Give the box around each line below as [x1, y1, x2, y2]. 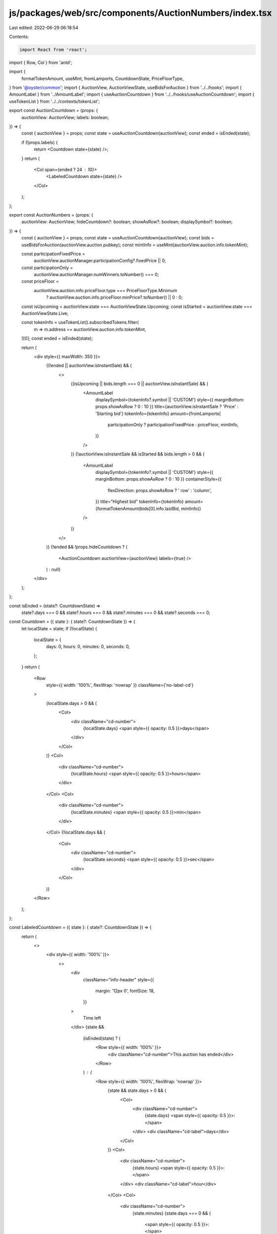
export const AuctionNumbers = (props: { [9, 212, 94, 218]
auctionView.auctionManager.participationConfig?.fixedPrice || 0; [34, 258, 166, 264]
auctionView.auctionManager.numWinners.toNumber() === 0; [34, 271, 159, 277]
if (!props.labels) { [21, 139, 58, 145]
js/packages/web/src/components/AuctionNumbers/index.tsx [9, 7, 272, 18]
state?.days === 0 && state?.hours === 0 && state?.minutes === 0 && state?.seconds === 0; [21, 610, 210, 616]
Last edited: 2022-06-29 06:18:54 [9, 25, 78, 31]
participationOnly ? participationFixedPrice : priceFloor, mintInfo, [107, 422, 239, 428]
